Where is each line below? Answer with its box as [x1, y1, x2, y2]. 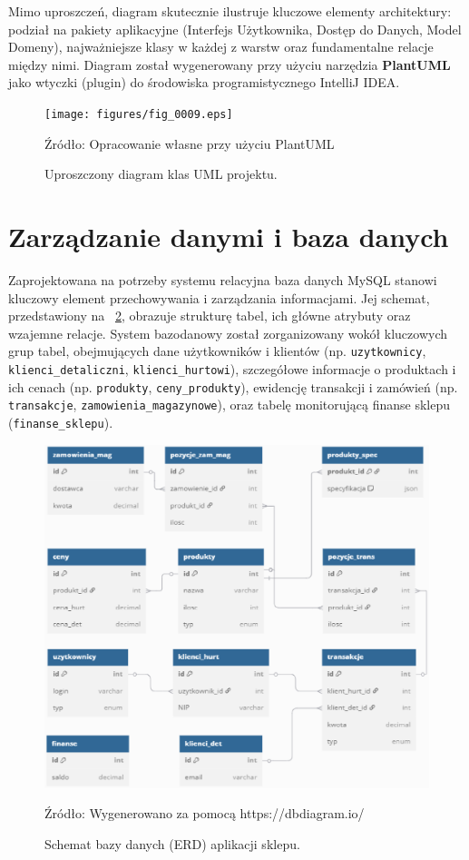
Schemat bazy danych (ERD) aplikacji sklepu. [44, 834, 300, 853]
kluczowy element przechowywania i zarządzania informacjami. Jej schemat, [8, 288, 430, 307]
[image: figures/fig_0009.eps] [44, 107, 233, 121]
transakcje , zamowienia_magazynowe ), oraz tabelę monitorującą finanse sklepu [8, 395, 451, 414]
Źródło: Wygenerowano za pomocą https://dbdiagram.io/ [44, 804, 365, 823]
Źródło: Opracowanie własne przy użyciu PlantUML [44, 133, 335, 153]
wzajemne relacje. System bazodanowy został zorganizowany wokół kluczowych [8, 323, 448, 342]
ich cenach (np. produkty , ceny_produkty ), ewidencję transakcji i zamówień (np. [8, 377, 458, 396]
